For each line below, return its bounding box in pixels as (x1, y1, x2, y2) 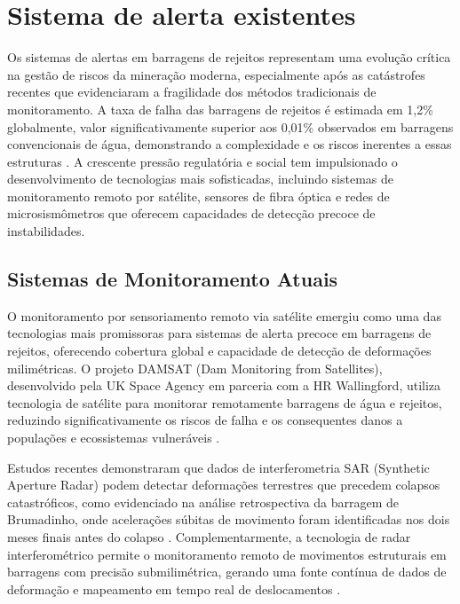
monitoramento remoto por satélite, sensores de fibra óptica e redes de (7, 186, 390, 205)
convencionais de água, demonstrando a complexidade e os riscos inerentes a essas (7, 135, 452, 153)
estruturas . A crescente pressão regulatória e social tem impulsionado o (7, 152, 398, 170)
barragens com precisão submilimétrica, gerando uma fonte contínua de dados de (7, 562, 447, 581)
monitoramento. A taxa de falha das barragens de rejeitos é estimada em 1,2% (7, 99, 433, 118)
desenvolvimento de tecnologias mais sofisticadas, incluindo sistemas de (7, 169, 394, 188)
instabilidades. (7, 222, 85, 240)
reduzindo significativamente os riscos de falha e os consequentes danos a (7, 411, 403, 429)
